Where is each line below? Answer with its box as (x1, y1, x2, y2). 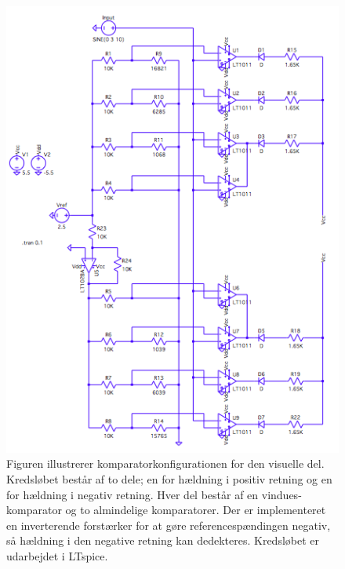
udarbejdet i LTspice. (6, 548, 108, 564)
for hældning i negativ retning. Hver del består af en (6, 486, 259, 502)
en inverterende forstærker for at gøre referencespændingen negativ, (6, 516, 331, 533)
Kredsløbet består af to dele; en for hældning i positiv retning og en (6, 471, 332, 487)
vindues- (261, 486, 302, 502)
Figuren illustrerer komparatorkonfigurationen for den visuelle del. (6, 455, 325, 472)
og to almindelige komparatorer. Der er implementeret (65, 502, 326, 518)
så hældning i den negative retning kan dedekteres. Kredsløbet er (6, 532, 320, 549)
